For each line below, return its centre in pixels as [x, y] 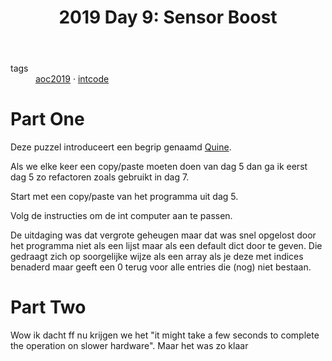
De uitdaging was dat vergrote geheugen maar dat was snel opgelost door [163, 235]
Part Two [48, 307]
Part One [47, 119]
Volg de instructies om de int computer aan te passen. [121, 216]
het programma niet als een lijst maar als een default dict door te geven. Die [166, 246]
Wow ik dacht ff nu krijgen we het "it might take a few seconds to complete [165, 335]
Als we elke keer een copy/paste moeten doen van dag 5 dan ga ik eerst [159, 167]
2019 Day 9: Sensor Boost [168, 17]
